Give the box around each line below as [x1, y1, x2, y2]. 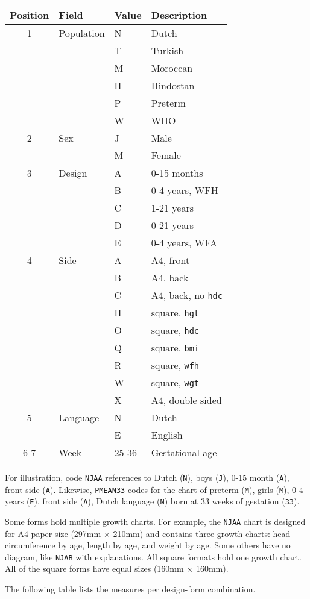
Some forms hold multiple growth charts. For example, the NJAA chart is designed [5, 515, 306, 527]
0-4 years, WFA [151, 236, 217, 249]
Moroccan [151, 61, 193, 75]
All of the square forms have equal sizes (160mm [5, 562, 184, 575]
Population [59, 26, 105, 40]
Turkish [151, 43, 184, 57]
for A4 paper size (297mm [5, 527, 101, 539]
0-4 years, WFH [151, 183, 218, 197]
